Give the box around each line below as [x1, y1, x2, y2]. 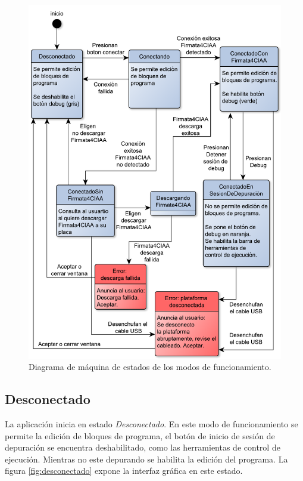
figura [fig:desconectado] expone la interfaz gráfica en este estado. [5, 464, 243, 477]
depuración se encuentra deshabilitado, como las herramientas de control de [5, 441, 280, 454]
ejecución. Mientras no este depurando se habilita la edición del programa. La [5, 452, 288, 465]
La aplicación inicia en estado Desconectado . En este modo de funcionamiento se [5, 417, 298, 430]
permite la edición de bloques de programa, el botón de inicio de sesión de [5, 429, 275, 442]
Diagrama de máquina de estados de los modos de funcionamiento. [29, 360, 271, 373]
